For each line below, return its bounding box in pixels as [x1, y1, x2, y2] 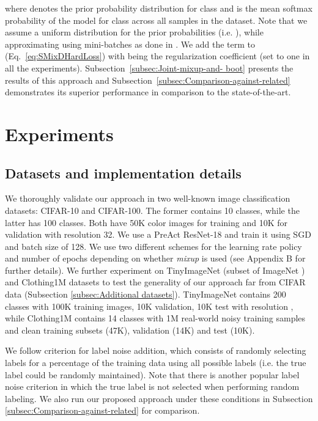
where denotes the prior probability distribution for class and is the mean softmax [5, 2, 312, 14]
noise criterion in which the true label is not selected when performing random [5, 380, 300, 393]
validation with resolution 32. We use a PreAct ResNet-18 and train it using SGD [5, 228, 311, 241]
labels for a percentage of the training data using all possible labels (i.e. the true [5, 356, 306, 369]
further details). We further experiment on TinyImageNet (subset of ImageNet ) [5, 263, 305, 276]
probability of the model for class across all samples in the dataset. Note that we [5, 13, 308, 26]
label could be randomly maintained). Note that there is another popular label [5, 368, 300, 381]
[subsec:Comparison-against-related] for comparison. [5, 404, 200, 417]
